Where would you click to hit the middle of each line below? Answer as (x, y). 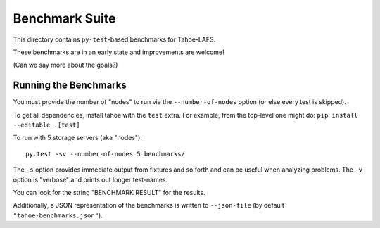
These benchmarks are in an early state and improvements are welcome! (119, 52)
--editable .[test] (46, 125)
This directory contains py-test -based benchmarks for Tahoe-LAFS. (114, 39)
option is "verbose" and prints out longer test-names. (90, 179)
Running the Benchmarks (70, 85)
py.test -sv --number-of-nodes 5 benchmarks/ (106, 154)
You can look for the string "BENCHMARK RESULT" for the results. (109, 192)
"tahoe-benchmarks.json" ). (58, 215)
